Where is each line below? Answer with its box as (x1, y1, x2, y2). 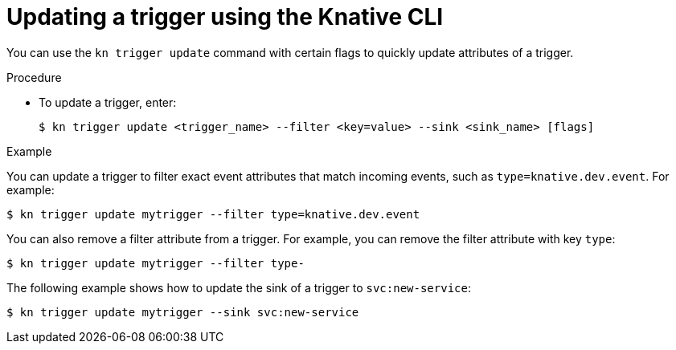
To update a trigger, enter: (39, 95, 177, 109)
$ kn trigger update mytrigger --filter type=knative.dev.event (6, 207, 420, 221)
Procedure (6, 70, 62, 84)
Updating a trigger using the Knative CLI (6, 3, 444, 31)
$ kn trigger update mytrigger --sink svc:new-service (6, 305, 359, 319)
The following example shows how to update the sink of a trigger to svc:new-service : (6, 280, 471, 295)
